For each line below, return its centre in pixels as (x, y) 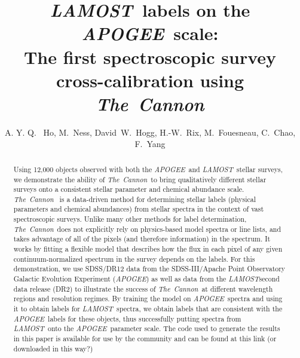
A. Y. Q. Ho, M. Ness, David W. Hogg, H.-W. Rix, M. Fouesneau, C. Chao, (150, 132)
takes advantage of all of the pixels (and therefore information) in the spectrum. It (142, 239)
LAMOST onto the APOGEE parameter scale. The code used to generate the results (147, 328)
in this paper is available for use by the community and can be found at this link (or (145, 339)
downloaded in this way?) (53, 348)
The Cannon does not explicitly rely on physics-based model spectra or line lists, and (147, 229)
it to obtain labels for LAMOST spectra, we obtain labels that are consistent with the (148, 309)
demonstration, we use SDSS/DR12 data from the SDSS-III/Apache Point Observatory (149, 269)
